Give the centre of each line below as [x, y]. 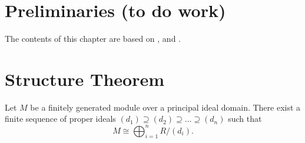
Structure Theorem [85, 79]
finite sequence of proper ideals [60, 119]
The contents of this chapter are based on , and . [93, 39]
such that [245, 119]
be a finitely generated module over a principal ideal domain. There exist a [165, 107]
